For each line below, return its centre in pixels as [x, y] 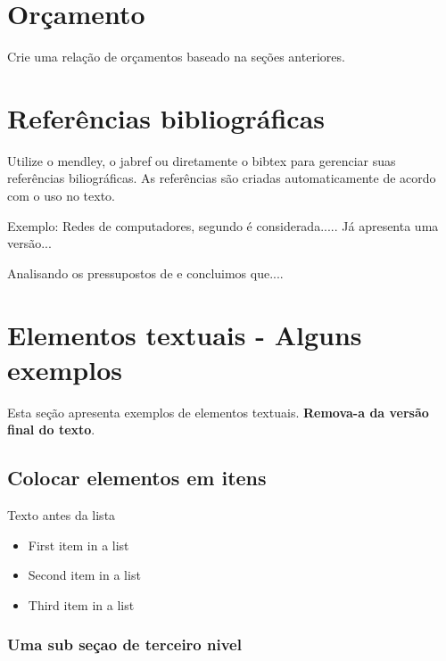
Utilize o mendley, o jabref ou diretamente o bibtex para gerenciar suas [202, 160]
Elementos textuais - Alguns [185, 334]
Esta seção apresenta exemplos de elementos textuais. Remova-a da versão [218, 412]
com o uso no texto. [62, 196]
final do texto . [51, 430]
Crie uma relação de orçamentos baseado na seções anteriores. [176, 57]
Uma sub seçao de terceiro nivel [124, 644]
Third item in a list [81, 604]
